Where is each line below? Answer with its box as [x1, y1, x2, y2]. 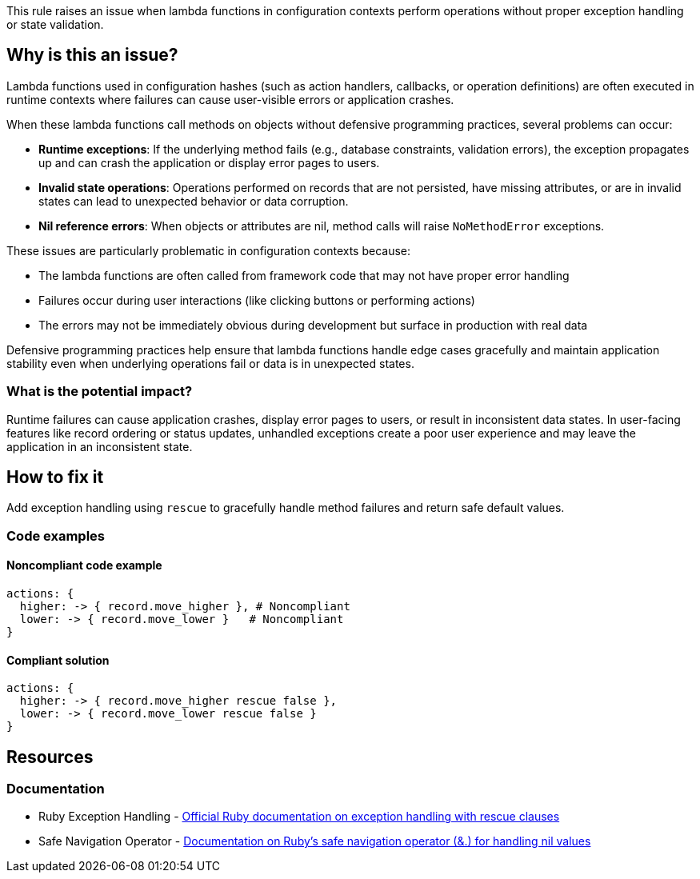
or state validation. [6, 18, 104, 31]
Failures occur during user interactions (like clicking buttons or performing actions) [38, 293, 475, 307]
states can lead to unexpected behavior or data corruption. [38, 194, 349, 208]
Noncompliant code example [6, 558, 162, 573]
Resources [6, 746, 94, 767]
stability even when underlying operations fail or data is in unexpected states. [6, 356, 414, 370]
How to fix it [6, 467, 104, 488]
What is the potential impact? [6, 383, 193, 400]
